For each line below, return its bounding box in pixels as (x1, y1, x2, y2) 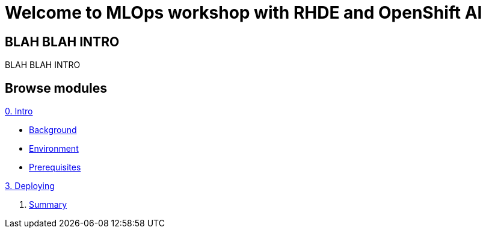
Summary (29, 199, 67, 210)
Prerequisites (29, 162, 81, 173)
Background (29, 125, 77, 135)
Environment (29, 143, 79, 154)
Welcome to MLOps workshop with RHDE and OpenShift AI (5, 2, 482, 23)
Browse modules (5, 80, 107, 96)
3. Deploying (5, 181, 55, 191)
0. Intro (5, 106, 33, 117)
